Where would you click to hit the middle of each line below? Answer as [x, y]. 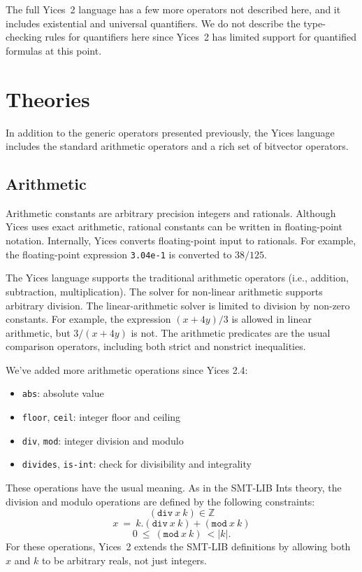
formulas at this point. [54, 50]
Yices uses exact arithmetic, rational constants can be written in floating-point [174, 226]
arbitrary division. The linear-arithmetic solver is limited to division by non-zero [178, 305]
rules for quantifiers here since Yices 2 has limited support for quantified [201, 37]
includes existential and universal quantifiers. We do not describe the [153, 23]
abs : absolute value [63, 393]
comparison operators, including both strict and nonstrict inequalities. [156, 346]
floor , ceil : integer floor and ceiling [101, 417]
